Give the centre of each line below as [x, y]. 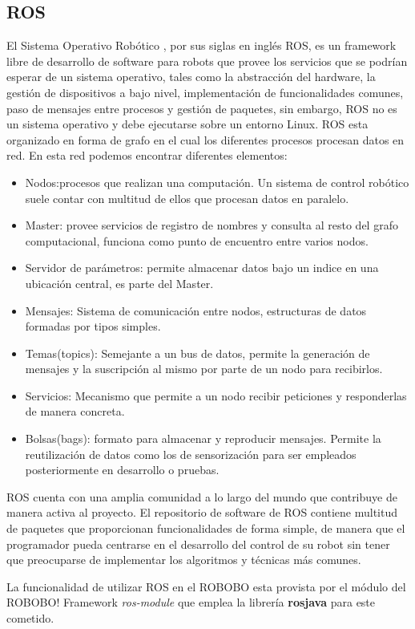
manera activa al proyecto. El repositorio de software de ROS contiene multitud [202, 512]
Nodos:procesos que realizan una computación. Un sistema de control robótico [217, 182]
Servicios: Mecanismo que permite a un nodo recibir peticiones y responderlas [216, 395]
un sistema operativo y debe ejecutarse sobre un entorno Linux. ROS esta [187, 124]
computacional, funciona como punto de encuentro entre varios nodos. [197, 240]
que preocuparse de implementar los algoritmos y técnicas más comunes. [184, 560]
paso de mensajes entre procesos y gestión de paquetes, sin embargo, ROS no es [202, 108]
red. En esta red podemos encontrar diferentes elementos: [147, 155]
